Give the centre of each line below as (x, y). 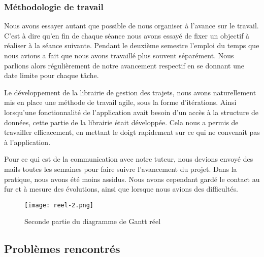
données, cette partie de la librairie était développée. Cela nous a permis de (121, 122)
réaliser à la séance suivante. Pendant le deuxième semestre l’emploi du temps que (132, 45)
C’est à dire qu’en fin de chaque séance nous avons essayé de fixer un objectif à (127, 35)
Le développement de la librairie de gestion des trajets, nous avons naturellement (130, 92)
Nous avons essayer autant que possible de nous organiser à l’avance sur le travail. (131, 26)
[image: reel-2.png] (59, 205)
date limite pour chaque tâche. (52, 75)
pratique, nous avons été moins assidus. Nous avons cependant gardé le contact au (132, 179)
